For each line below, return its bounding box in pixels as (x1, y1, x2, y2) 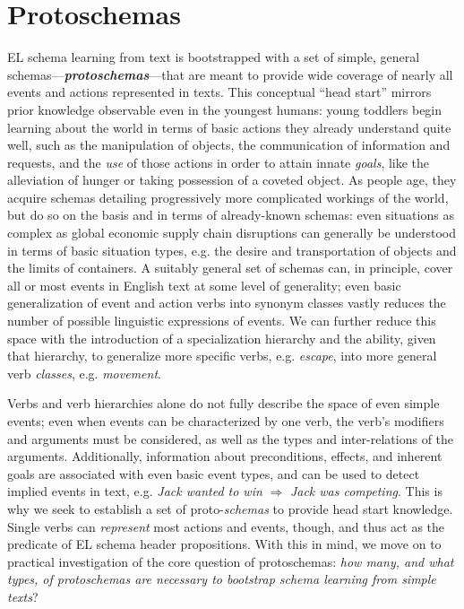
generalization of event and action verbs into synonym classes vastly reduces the (7, 293, 446, 312)
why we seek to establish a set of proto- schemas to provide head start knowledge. (7, 499, 453, 518)
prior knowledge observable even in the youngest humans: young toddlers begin (7, 100, 443, 118)
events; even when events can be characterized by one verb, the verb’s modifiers (7, 412, 444, 430)
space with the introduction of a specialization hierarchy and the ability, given (7, 328, 436, 347)
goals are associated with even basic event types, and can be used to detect (7, 464, 420, 483)
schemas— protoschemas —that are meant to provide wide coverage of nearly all (7, 65, 453, 83)
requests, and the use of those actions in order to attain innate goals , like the (7, 152, 430, 171)
